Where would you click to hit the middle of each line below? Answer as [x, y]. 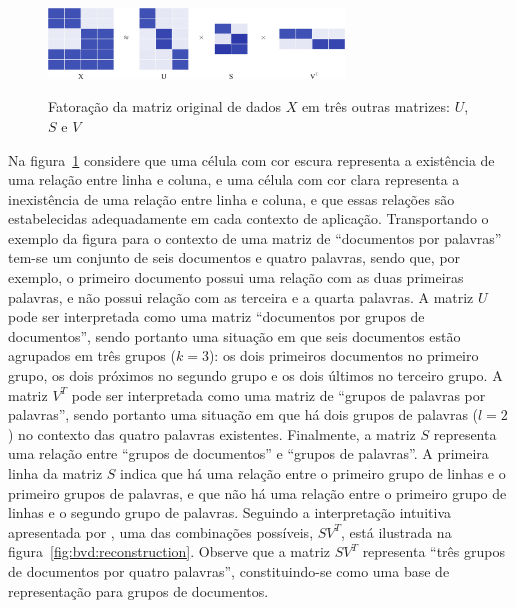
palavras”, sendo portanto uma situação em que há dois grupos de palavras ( [243, 414]
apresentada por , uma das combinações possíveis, [161, 531]
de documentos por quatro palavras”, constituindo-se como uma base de [229, 570]
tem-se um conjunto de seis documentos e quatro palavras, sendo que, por [234, 257]
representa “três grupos [433, 551]
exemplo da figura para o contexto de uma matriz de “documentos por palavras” [255, 237]
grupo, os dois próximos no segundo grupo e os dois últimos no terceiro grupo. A [255, 375]
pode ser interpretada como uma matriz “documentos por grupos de [216, 316]
